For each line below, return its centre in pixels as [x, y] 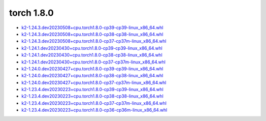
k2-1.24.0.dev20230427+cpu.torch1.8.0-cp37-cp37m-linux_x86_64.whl [94, 82]
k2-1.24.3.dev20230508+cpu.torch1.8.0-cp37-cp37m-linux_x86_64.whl [94, 41]
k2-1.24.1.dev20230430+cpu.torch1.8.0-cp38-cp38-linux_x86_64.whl [92, 55]
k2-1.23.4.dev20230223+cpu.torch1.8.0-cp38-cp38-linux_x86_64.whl [92, 96]
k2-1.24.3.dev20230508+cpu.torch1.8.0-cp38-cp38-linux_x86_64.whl [92, 34]
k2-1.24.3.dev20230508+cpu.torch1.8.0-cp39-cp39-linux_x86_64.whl [92, 28]
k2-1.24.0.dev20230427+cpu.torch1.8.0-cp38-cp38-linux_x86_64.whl [92, 76]
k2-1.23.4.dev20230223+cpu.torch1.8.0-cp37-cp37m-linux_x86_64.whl [94, 103]
